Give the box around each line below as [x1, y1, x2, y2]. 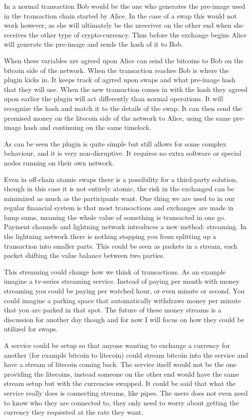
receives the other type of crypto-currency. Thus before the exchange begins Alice [4, 29, 247, 39]
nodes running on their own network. [4, 157, 114, 167]
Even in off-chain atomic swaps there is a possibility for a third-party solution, [4, 174, 238, 184]
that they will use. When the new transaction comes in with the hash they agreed [4, 84, 248, 94]
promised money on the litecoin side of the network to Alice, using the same [4, 112, 231, 123]
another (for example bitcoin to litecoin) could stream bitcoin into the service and [4, 349, 248, 360]
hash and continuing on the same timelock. [23, 122, 152, 132]
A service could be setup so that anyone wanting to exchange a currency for [4, 340, 230, 350]
